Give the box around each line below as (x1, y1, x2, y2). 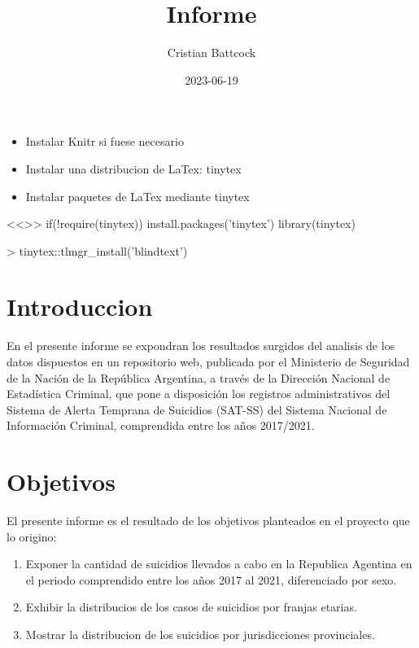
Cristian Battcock (167, 44, 256, 61)
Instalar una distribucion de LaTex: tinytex (25, 160, 242, 177)
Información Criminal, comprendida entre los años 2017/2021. (7, 417, 315, 434)
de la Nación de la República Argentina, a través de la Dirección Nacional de (7, 369, 391, 386)
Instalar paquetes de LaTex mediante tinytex (25, 187, 250, 204)
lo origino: (7, 528, 57, 545)
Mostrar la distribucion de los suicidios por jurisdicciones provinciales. (25, 626, 375, 643)
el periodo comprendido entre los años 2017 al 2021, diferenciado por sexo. (25, 571, 397, 588)
